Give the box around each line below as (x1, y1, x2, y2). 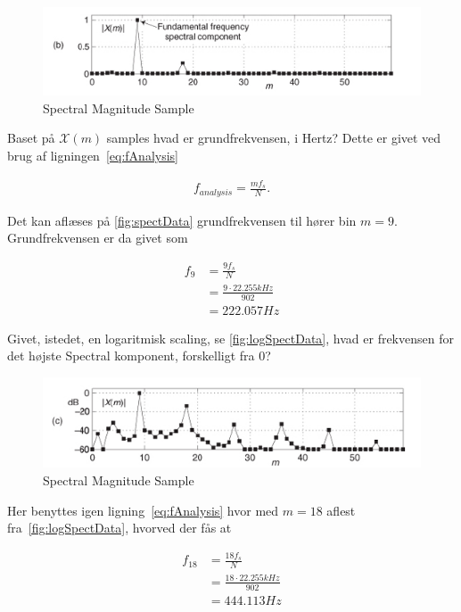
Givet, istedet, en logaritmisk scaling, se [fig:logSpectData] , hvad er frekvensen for (7, 328, 454, 347)
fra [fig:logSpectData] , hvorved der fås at (7, 518, 232, 537)
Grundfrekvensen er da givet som (7, 228, 188, 247)
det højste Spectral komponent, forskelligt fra (7, 346, 255, 365)
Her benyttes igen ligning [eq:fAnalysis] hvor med (7, 500, 279, 519)
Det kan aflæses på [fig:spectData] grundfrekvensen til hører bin (7, 211, 357, 229)
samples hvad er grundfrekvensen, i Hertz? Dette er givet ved (106, 128, 441, 147)
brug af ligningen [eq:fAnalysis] (7, 145, 178, 164)
